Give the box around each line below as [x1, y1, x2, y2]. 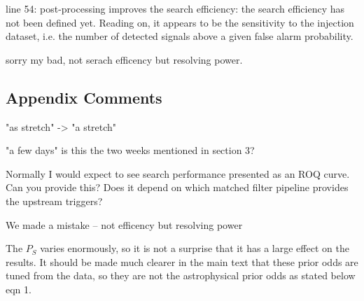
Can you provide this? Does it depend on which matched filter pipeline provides [6, 180, 349, 195]
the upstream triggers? [6, 193, 103, 208]
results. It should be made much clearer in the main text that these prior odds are [6, 254, 358, 269]
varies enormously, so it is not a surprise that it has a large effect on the [40, 241, 349, 255]
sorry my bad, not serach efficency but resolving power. [6, 52, 243, 66]
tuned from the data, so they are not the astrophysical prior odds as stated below [6, 268, 356, 283]
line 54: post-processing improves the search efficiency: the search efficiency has [6, 1, 344, 15]
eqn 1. [6, 281, 31, 296]
